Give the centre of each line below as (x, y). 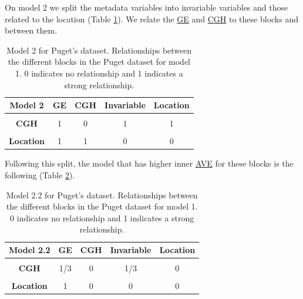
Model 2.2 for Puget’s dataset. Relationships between (102, 195)
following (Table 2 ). (40, 175)
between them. (31, 30)
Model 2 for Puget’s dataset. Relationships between (99, 50)
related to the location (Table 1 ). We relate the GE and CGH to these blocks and (151, 19)
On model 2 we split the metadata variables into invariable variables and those (147, 7)
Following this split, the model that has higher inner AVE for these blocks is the (149, 163)
